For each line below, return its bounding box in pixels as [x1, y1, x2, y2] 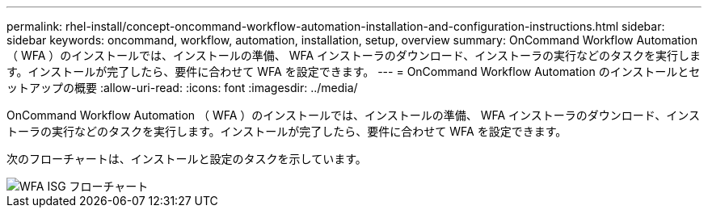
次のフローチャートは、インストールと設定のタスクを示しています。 [6, 152, 367, 166]
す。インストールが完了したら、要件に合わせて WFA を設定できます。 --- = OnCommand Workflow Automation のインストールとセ [6, 65, 701, 78]
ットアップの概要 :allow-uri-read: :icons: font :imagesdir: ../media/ [6, 81, 358, 94]
